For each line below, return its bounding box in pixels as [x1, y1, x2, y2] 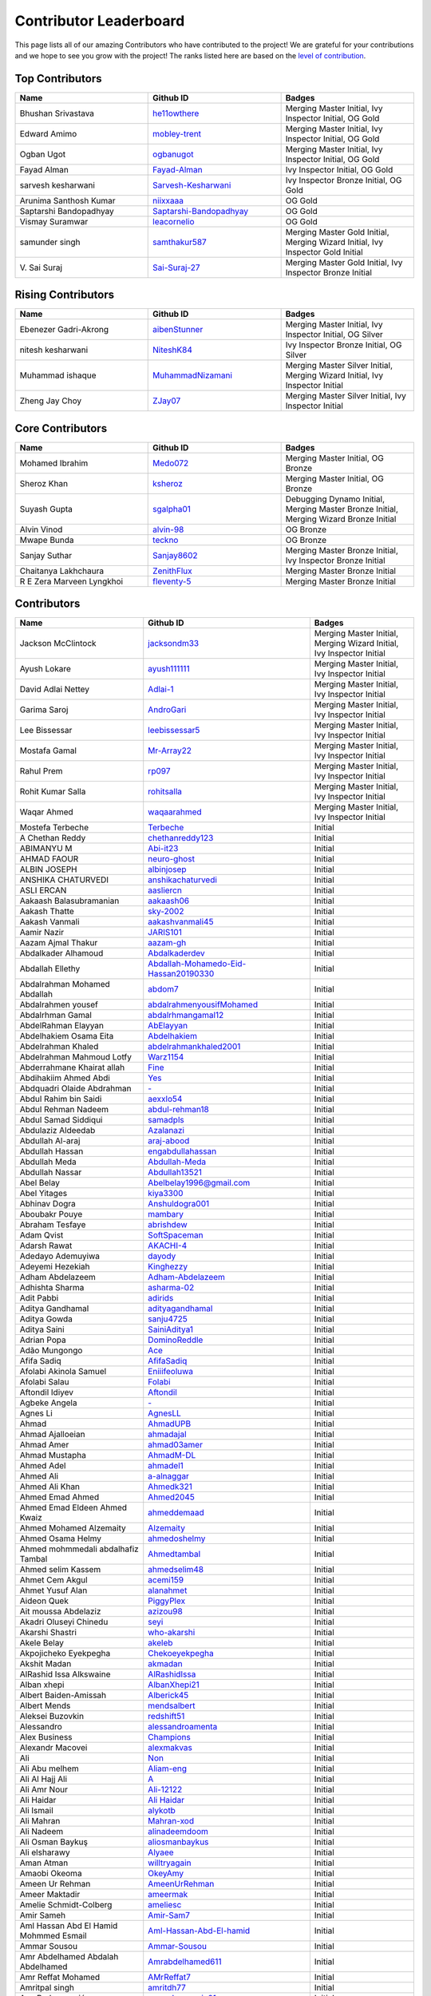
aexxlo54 [148, 1094, 183, 1105]
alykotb [148, 1805, 176, 1816]
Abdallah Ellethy [19, 963, 81, 974]
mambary [148, 1209, 184, 1220]
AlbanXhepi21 [148, 1679, 200, 1690]
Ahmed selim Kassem [19, 1564, 101, 1575]
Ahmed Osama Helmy [19, 1533, 101, 1544]
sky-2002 [148, 906, 184, 917]
